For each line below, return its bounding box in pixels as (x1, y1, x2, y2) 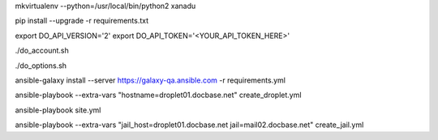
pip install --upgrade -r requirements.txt (15, 16, 149, 26)
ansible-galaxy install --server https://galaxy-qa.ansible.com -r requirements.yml (15, 75, 286, 85)
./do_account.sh (15, 45, 69, 56)
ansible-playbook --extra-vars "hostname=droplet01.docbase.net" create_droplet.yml (15, 90, 302, 100)
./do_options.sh (15, 61, 67, 70)
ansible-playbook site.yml (15, 105, 101, 115)
